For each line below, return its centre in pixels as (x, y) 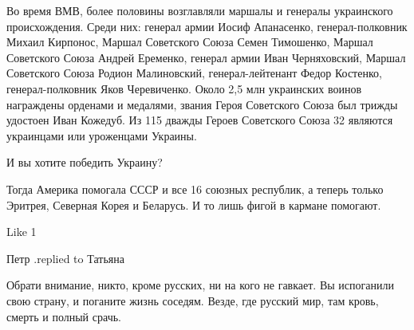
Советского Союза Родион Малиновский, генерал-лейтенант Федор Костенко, (194, 73)
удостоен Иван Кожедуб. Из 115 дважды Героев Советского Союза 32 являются (200, 120)
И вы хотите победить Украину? (85, 162)
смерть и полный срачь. (64, 316)
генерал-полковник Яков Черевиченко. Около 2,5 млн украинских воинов (184, 88)
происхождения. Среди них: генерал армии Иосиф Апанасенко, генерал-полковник (207, 26)
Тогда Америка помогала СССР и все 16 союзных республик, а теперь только (195, 189)
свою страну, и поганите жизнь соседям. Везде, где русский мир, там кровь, (193, 300)
